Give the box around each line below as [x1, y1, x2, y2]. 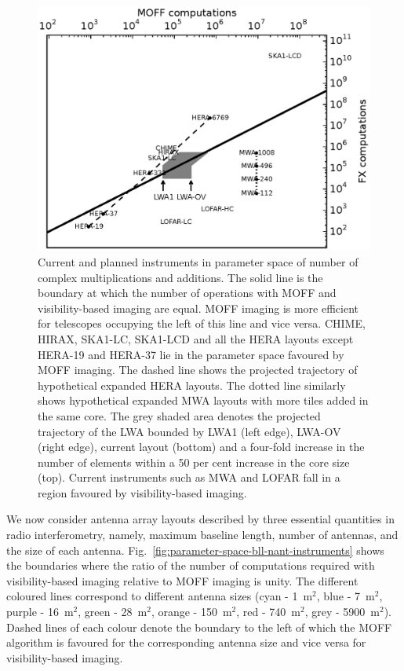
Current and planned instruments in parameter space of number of [38, 253, 359, 269]
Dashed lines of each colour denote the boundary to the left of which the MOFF [6, 618, 392, 635]
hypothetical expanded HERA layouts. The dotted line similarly [38, 376, 346, 393]
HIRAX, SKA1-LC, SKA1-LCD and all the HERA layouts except [38, 330, 354, 346]
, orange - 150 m [151, 603, 232, 620]
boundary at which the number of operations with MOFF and [38, 284, 337, 301]
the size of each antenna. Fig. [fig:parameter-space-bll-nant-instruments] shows [6, 541, 384, 558]
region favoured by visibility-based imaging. [38, 484, 247, 500]
